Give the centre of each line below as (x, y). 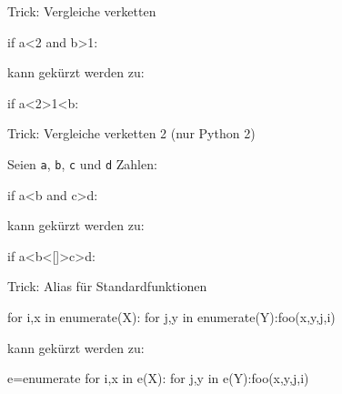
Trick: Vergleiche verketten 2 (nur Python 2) (131, 133)
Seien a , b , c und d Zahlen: (82, 163)
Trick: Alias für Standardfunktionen (107, 286)
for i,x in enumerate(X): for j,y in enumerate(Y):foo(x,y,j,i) (171, 317)
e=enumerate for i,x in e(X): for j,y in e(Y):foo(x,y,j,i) (158, 378)
